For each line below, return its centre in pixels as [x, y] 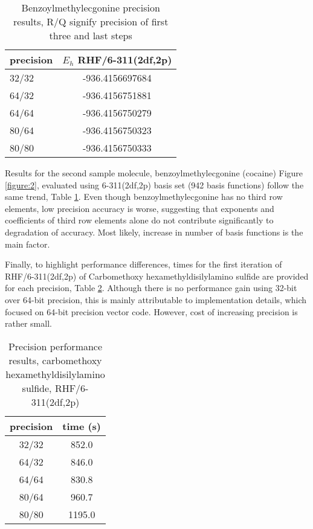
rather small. [28, 323]
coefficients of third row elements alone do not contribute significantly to [139, 220]
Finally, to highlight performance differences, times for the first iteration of [144, 264]
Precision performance [55, 346]
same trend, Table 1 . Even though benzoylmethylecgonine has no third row [144, 197]
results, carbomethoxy [55, 360]
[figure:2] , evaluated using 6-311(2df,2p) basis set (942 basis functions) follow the [154, 184]
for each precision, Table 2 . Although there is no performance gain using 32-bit [151, 288]
